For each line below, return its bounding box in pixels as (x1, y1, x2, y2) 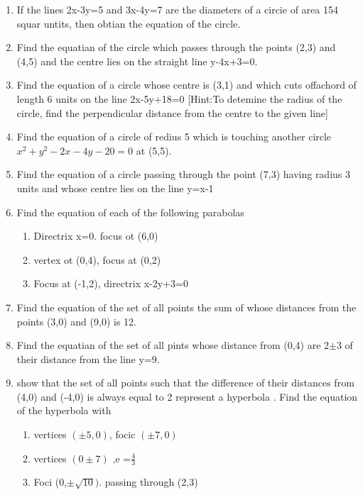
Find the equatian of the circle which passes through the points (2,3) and (16, 40, 336, 55)
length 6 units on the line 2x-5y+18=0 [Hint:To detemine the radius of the (16, 91, 342, 106)
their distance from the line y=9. (16, 351, 160, 366)
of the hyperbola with (16, 403, 112, 418)
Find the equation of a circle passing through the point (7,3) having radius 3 (16, 167, 351, 182)
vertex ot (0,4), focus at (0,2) (33, 252, 161, 267)
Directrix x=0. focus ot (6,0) (33, 228, 158, 243)
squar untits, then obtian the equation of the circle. (16, 16, 241, 30)
